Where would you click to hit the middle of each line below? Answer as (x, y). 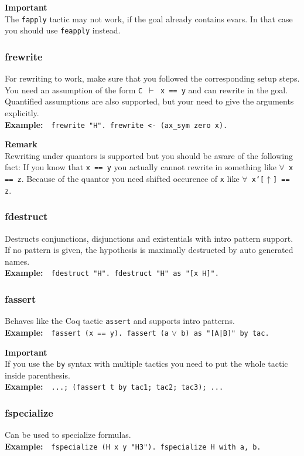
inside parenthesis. (37, 375)
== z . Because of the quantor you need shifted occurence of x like (122, 179)
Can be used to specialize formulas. (68, 435)
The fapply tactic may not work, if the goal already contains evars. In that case (149, 18)
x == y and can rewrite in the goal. (224, 89)
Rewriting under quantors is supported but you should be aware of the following (149, 155)
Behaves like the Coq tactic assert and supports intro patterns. (120, 321)
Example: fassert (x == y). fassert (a (87, 332)
